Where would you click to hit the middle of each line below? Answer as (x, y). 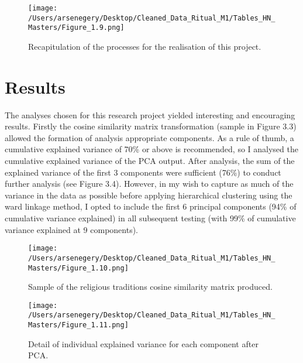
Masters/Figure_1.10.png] (78, 268)
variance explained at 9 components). (72, 229)
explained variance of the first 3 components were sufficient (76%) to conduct (143, 172)
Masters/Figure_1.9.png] (76, 28)
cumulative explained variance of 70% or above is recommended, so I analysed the (151, 149)
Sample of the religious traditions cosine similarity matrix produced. (150, 287)
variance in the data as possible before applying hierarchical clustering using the (149, 195)
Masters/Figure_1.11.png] (78, 325)
